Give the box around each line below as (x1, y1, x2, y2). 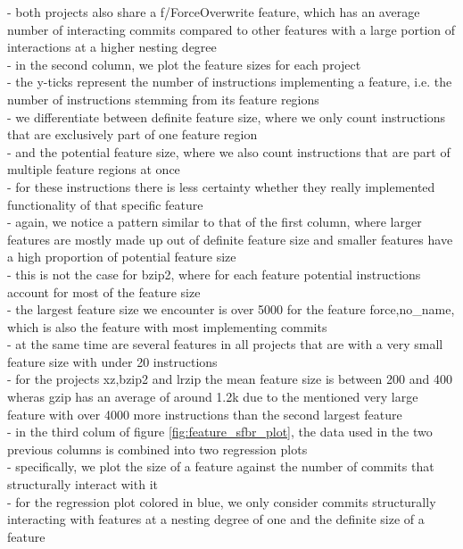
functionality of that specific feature (7, 195, 203, 213)
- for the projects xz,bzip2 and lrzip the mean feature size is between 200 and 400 (7, 370, 452, 388)
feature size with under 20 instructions (7, 352, 218, 370)
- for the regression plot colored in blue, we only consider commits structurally (7, 492, 436, 511)
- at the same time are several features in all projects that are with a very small (7, 335, 443, 354)
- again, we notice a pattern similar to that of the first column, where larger (7, 212, 422, 231)
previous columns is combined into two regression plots (7, 439, 308, 458)
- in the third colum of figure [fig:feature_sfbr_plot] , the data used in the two (7, 422, 433, 441)
